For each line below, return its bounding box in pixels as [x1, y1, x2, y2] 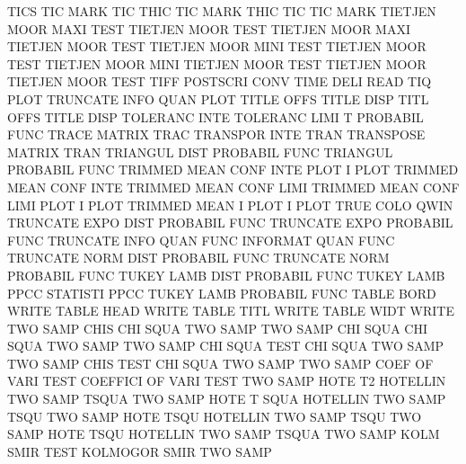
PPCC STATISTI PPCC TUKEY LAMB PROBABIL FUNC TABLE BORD [7, 283, 436, 302]
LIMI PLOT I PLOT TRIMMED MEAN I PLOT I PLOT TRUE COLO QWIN [7, 195, 453, 214]
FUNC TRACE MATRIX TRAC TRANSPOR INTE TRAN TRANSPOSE [7, 125, 426, 144]
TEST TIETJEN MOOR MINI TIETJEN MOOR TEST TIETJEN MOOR [7, 54, 426, 73]
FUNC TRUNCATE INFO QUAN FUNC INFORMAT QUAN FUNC [7, 230, 395, 249]
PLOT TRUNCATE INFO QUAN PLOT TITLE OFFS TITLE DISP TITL [7, 89, 429, 108]
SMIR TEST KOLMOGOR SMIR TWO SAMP [7, 442, 272, 460]
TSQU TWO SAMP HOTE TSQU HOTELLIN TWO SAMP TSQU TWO [7, 406, 422, 425]
